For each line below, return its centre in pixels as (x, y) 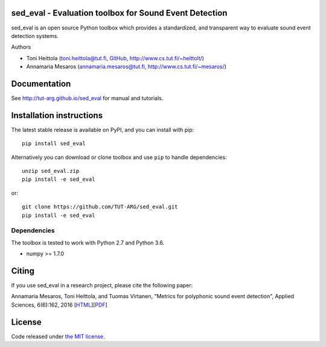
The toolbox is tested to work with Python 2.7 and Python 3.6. (88, 242)
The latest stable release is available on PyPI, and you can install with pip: (103, 130)
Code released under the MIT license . (58, 336)
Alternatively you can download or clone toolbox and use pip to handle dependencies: (119, 157)
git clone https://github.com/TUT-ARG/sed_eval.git (100, 207)
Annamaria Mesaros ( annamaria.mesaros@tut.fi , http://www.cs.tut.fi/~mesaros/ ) (126, 67)
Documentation (41, 83)
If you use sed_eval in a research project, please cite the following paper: (102, 286)
